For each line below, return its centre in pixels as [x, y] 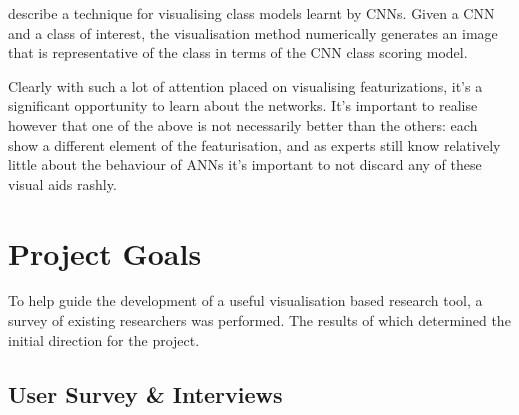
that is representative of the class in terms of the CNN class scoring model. [238, 52]
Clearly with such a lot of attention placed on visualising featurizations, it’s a [245, 85]
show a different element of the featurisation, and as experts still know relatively [254, 144]
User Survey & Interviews [145, 393]
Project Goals [105, 252]
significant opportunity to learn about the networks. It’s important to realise [243, 105]
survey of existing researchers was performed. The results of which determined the [259, 320]
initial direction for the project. [104, 339]
